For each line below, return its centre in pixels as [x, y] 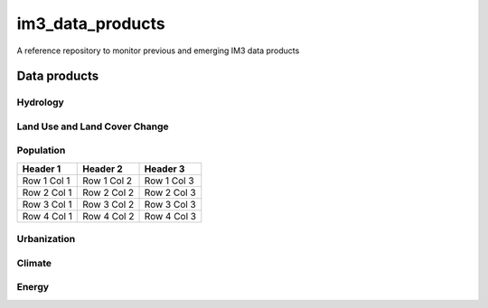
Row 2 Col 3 [170, 192]
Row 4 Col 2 [108, 216]
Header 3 [164, 169]
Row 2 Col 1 [47, 192]
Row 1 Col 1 [46, 181]
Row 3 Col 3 [170, 204]
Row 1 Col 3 [169, 181]
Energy [33, 287]
